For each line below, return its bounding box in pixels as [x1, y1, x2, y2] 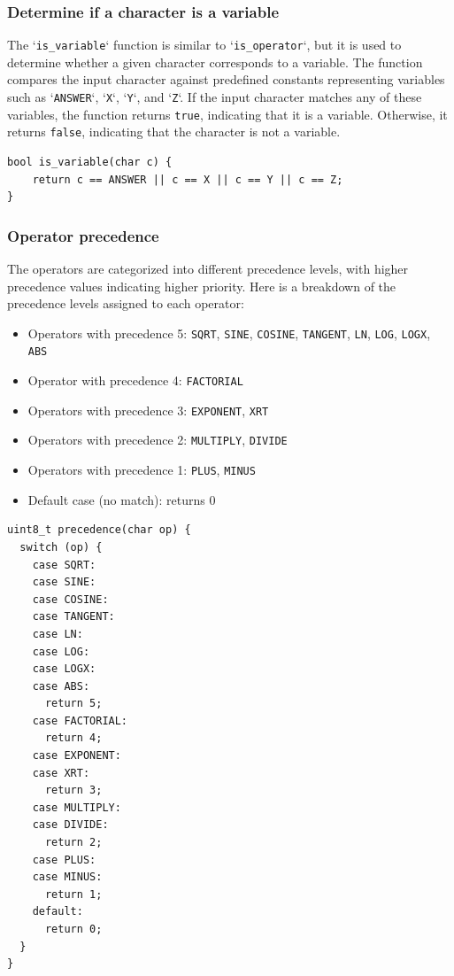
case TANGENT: [32, 610, 115, 624]
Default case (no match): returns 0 [27, 490, 216, 508]
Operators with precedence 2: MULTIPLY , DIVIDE [27, 430, 288, 449]
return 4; [44, 732, 103, 745]
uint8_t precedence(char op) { [7, 523, 191, 537]
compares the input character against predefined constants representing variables [7, 70, 445, 89]
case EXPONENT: [32, 749, 121, 763]
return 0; [44, 923, 103, 935]
